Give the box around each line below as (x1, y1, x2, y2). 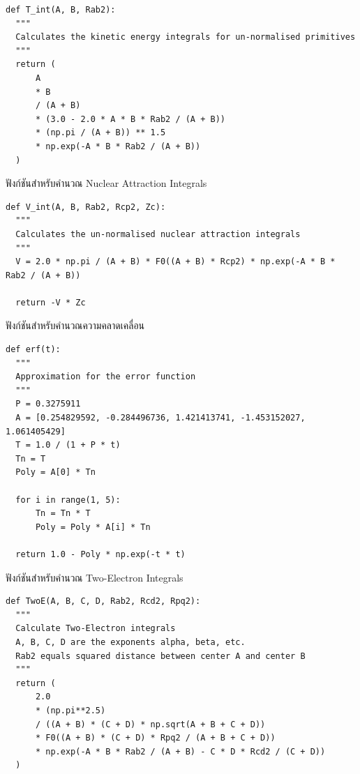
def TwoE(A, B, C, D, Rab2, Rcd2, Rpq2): (6, 596, 201, 607)
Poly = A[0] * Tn (15, 467, 96, 478)
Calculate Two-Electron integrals (15, 623, 176, 634)
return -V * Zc (15, 297, 86, 308)
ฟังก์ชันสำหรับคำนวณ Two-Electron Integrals (6, 570, 183, 584)
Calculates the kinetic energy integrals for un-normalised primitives (15, 32, 356, 43)
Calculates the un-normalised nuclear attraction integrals (15, 229, 301, 239)
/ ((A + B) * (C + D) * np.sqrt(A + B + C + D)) (35, 719, 266, 729)
